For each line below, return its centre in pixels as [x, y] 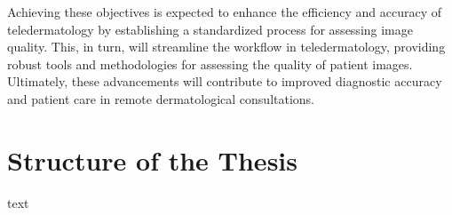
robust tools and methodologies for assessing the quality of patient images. [210, 64]
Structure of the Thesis [152, 159]
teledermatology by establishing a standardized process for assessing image [210, 29]
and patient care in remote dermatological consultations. [161, 98]
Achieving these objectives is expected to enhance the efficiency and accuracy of [225, 12]
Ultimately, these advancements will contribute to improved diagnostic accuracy [225, 81]
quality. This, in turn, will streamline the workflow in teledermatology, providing [226, 47]
